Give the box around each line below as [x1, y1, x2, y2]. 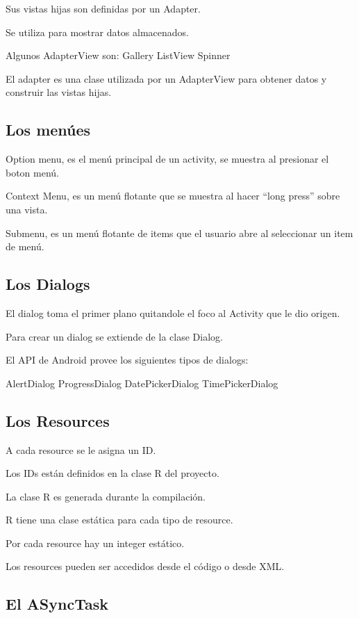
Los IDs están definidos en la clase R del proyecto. [6, 466, 219, 480]
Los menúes [6, 119, 91, 140]
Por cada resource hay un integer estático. [6, 535, 185, 550]
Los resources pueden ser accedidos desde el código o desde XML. [6, 559, 285, 574]
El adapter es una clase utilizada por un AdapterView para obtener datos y [6, 71, 327, 86]
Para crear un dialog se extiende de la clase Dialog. [6, 329, 223, 343]
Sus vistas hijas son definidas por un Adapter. [6, 1, 201, 15]
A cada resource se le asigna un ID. [6, 442, 156, 457]
